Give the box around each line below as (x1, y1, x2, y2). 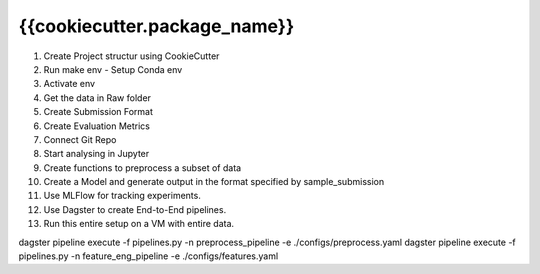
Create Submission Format (43, 106, 154, 118)
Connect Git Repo (43, 133, 117, 145)
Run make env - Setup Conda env (43, 63, 183, 75)
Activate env (43, 78, 95, 90)
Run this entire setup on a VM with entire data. (43, 218, 235, 230)
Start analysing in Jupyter (43, 148, 150, 160)
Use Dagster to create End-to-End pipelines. (43, 203, 227, 215)
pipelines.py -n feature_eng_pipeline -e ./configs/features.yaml (18, 250, 279, 262)
